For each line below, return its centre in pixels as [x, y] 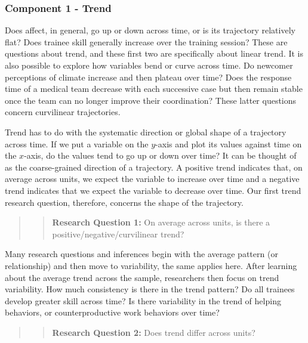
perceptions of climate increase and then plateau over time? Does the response [148, 77]
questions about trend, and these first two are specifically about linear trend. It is [154, 53]
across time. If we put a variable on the [77, 143]
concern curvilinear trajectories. [63, 112]
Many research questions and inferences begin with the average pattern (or [141, 254]
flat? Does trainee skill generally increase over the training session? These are [146, 41]
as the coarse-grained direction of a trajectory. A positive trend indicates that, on [154, 167]
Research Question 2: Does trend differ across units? [154, 332]
